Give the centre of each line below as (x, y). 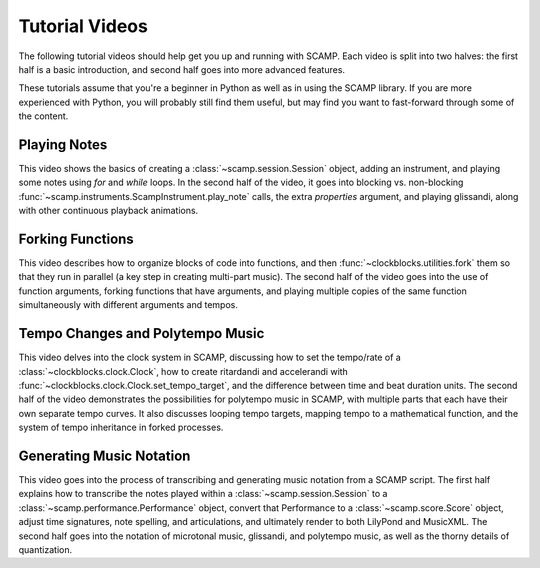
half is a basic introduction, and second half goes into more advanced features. (181, 69)
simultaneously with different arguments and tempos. (128, 305)
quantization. (45, 549)
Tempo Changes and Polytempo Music (141, 333)
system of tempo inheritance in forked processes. (121, 427)
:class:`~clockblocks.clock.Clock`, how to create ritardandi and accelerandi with (183, 371)
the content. (43, 116)
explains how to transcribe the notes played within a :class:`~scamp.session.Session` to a (203, 494)
